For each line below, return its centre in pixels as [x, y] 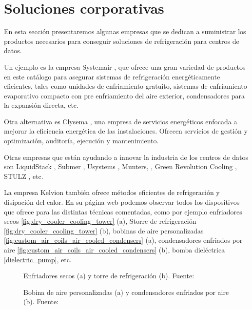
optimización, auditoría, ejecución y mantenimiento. [81, 141]
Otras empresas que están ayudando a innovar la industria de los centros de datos [126, 157]
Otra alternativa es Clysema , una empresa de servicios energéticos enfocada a [121, 121]
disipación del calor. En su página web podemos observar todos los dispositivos [122, 202]
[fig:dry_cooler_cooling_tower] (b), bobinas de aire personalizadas [104, 230]
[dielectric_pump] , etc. [38, 259]
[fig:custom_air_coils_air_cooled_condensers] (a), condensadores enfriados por [123, 240]
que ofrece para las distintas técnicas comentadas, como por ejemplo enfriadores [123, 211]
